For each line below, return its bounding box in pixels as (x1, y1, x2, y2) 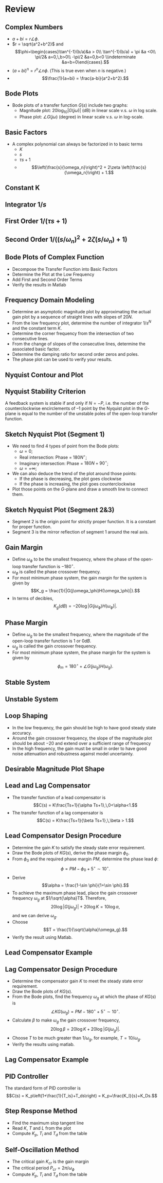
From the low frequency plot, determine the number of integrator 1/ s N (12, 319, 152, 326)
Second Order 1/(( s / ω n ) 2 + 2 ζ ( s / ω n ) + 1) (5, 233, 127, 245)
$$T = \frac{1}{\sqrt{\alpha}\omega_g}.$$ (43, 927, 128, 933)
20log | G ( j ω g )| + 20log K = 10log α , (51, 904, 120, 911)
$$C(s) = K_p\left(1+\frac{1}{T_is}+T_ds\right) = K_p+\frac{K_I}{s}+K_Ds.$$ (6, 1093, 157, 1099)
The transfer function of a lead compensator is (12, 794, 106, 800)
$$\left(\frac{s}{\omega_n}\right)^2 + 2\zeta (31, 164, 121, 170)
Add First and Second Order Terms (12, 277, 83, 282)
